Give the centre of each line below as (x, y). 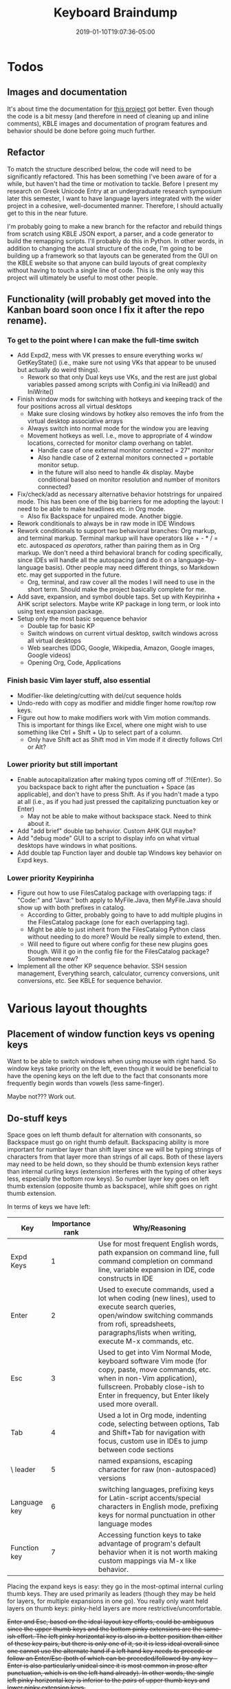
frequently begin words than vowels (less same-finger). (86, 1084)
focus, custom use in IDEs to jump (153, 1441)
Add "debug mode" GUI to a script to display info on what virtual (108, 838)
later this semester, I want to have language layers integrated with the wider (114, 198)
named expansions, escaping (146, 1460)
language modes (125, 1524)
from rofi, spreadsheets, (137, 1324)
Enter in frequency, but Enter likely (154, 1395)
